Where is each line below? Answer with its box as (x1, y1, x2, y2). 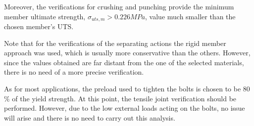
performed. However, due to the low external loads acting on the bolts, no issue (4, 103, 245, 113)
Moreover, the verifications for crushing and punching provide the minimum (4, 1, 234, 11)
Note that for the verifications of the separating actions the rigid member (4, 38, 226, 48)
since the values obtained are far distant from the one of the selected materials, (4, 57, 244, 67)
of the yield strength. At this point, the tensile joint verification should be (12, 93, 237, 103)
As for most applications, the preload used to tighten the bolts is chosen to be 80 (4, 84, 250, 94)
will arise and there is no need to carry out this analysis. (4, 112, 175, 123)
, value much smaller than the (145, 11, 236, 21)
